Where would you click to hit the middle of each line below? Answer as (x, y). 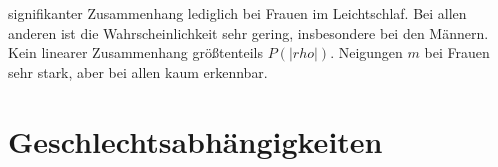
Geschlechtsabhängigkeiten (195, 140)
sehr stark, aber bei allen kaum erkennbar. (138, 71)
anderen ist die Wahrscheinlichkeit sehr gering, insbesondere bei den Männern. (248, 32)
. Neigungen (366, 52)
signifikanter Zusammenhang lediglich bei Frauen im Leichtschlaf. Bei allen (237, 13)
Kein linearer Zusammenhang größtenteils (135, 52)
